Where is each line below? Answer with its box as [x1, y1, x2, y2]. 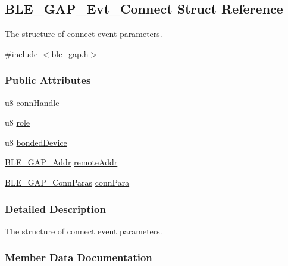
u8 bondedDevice [5, 136, 67, 148]
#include [5, 47, 38, 60]
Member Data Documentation [5, 250, 152, 265]
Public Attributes [5, 73, 91, 87]
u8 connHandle [5, 96, 60, 108]
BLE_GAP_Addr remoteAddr [5, 156, 118, 168]
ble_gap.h [51, 47, 89, 60]
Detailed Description [5, 201, 106, 216]
